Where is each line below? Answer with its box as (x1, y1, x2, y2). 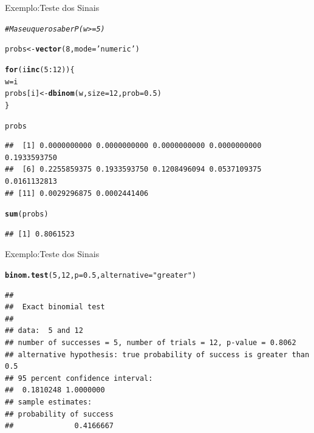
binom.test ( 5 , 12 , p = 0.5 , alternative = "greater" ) (5, 271, 197, 280)
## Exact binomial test (5, 303, 105, 312)
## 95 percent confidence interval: (5, 374, 153, 383)
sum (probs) (5, 210, 49, 219)
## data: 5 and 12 (5, 326, 83, 335)
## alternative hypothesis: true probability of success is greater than (5, 350, 310, 359)
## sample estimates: (5, 398, 92, 406)
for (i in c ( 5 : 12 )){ (5, 65, 75, 74)
